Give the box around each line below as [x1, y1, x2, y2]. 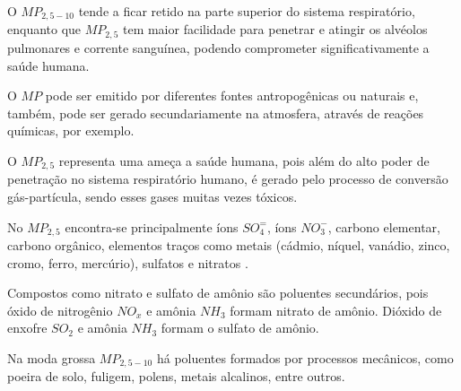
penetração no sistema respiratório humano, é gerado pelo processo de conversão [7, 169, 448, 188]
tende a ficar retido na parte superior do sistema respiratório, [78, 2, 415, 20]
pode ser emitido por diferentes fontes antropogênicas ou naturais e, [45, 86, 419, 105]
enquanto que [7, 20, 82, 39]
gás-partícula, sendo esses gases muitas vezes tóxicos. [7, 187, 298, 205]
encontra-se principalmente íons [65, 217, 239, 236]
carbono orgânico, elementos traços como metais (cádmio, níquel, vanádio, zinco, [7, 235, 450, 254]
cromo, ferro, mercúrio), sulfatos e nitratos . [7, 253, 248, 272]
